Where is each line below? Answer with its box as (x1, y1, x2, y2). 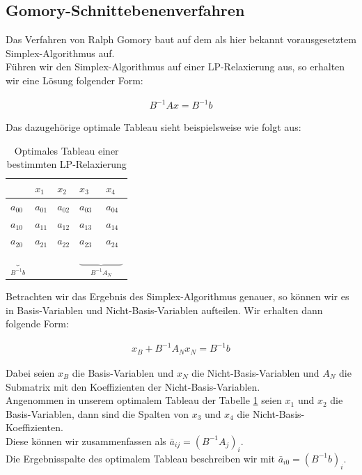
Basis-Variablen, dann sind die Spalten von (6, 406, 189, 421)
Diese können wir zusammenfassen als (6, 433, 166, 448)
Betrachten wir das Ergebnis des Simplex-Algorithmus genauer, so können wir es (6, 289, 349, 304)
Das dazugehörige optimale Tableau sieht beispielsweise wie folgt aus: (6, 120, 301, 134)
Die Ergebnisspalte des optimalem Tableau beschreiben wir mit (6, 451, 275, 465)
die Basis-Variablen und (72, 365, 174, 380)
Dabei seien (6, 365, 55, 380)
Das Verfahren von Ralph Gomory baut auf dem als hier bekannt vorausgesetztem (6, 32, 356, 47)
